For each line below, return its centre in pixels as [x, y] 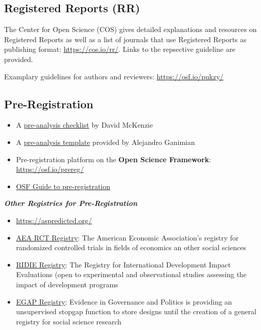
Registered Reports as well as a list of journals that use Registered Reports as [125, 39]
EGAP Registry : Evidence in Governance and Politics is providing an [124, 301]
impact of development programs [67, 284]
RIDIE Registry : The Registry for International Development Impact [123, 264]
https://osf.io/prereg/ [50, 169]
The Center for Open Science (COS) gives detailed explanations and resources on [130, 29]
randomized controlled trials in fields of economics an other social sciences [131, 247]
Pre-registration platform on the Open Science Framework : [113, 159]
